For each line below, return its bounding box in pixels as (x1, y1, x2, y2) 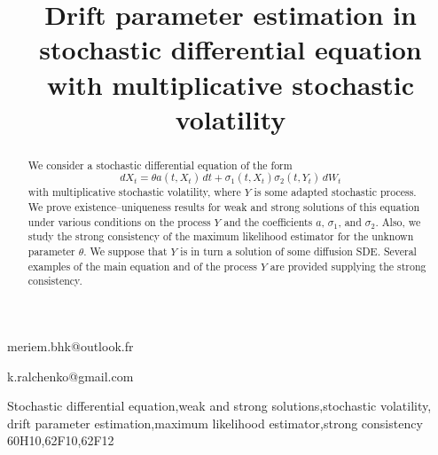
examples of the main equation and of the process (27, 258, 257, 273)
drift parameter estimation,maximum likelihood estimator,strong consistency (7, 413, 423, 432)
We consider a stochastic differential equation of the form (27, 157, 293, 172)
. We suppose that (83, 244, 168, 259)
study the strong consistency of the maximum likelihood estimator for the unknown (27, 229, 414, 244)
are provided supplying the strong (270, 258, 426, 273)
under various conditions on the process (27, 214, 211, 229)
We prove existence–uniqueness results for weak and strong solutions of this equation (27, 200, 420, 215)
